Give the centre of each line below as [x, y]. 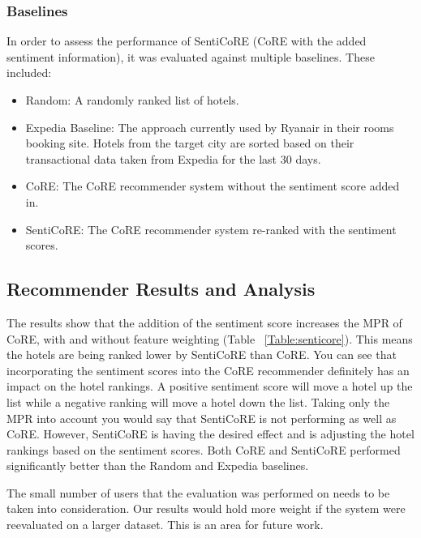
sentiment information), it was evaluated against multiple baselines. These [191, 56]
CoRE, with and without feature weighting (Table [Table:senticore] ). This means [210, 338]
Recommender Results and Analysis [161, 289]
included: [29, 73]
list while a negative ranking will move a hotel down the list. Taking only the [198, 401]
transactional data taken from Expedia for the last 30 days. [173, 158]
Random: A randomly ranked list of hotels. [132, 100]
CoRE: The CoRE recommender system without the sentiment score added [213, 186]
